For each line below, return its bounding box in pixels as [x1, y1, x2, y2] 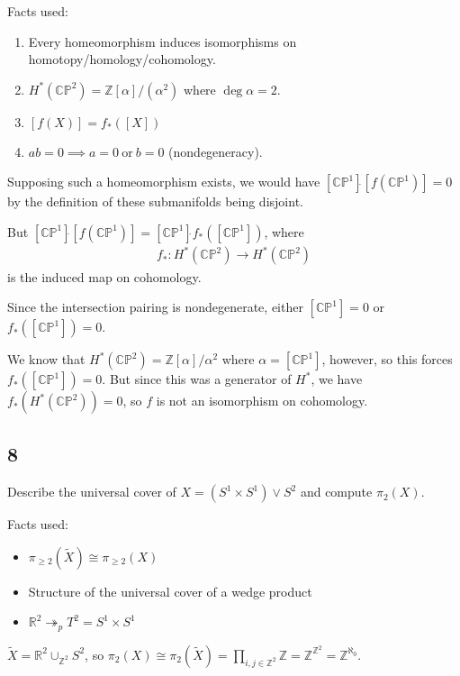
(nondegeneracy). [168, 142, 263, 160]
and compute [300, 482, 373, 501]
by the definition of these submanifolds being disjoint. [7, 192, 303, 211]
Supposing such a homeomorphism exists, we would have [7, 172, 320, 191]
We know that [7, 350, 86, 369]
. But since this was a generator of [102, 370, 292, 388]
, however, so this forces [321, 350, 453, 369]
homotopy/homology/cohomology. [28, 50, 216, 69]
